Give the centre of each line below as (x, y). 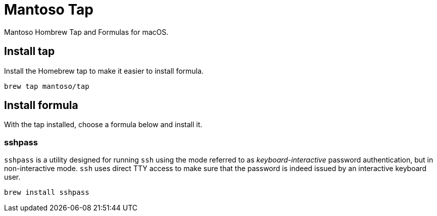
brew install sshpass (47, 193)
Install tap (30, 51)
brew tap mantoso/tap (47, 86)
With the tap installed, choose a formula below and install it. (103, 125)
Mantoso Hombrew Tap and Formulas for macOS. (86, 32)
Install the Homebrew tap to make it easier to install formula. (104, 71)
